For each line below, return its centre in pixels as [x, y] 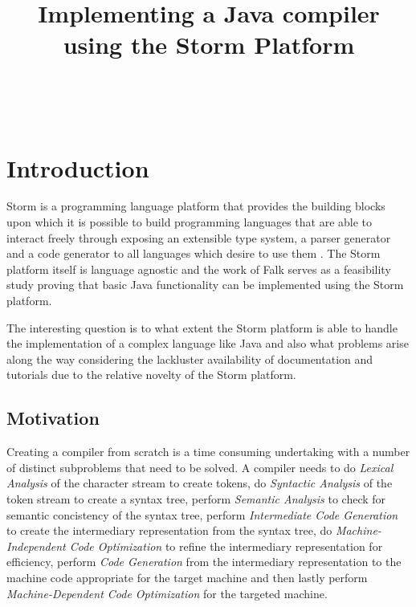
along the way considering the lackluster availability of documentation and [190, 358]
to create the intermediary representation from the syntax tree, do [169, 530]
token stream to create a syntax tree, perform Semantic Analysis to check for [196, 498]
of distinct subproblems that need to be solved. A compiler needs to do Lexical [200, 467]
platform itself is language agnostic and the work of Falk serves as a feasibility [199, 269]
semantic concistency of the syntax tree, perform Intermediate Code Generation [202, 514]
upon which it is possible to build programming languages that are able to [190, 222]
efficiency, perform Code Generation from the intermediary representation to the [204, 562]
